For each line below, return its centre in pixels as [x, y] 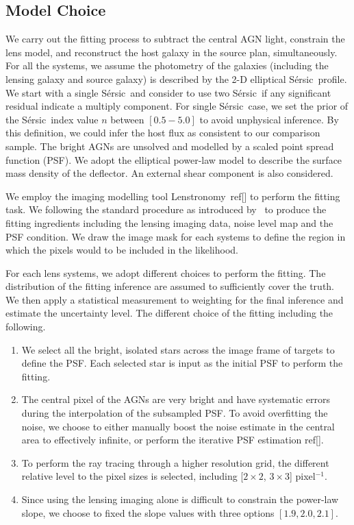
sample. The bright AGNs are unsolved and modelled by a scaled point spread [170, 146]
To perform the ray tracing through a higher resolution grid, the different [175, 462]
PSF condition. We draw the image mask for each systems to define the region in [176, 236]
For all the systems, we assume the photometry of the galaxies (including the [167, 65]
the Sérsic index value [52, 119]
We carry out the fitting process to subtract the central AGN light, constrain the [175, 39]
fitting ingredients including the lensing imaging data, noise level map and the [169, 222]
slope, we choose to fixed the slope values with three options [148, 512]
